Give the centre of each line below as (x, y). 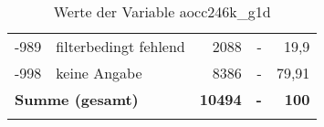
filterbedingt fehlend (120, 46)
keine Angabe (99, 73)
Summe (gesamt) (77, 99)
